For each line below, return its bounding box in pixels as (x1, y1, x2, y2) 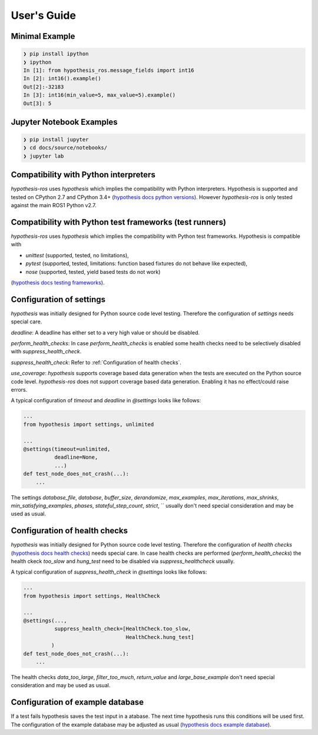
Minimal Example (11, 31, 75, 41)
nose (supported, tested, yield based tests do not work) (25, 268, 161, 275)
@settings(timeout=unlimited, (23, 445, 111, 452)
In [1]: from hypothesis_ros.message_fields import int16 (23, 67, 194, 74)
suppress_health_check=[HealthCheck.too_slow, (54, 625, 191, 633)
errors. (11, 386, 28, 393)
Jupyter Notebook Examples (11, 117, 118, 127)
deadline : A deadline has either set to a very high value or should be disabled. (11, 329, 200, 336)
